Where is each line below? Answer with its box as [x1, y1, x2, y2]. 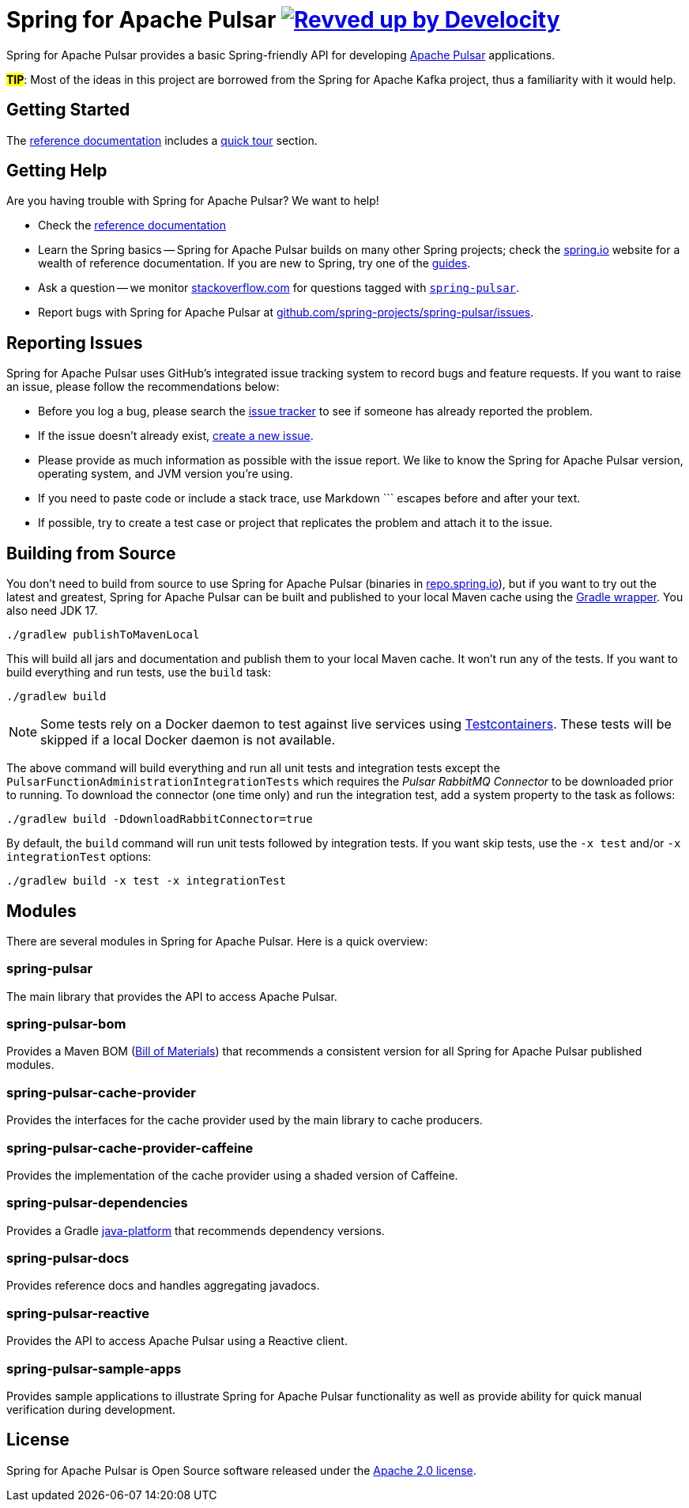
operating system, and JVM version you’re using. [38, 467, 293, 481]
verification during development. [6, 1402, 176, 1416]
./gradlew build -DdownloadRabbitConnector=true [6, 813, 313, 826]
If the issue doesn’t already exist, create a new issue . [38, 429, 314, 443]
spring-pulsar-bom [6, 1016, 126, 1032]
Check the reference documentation [38, 218, 227, 233]
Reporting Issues [6, 332, 143, 353]
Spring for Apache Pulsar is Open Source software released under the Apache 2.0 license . [6, 1463, 476, 1477]
